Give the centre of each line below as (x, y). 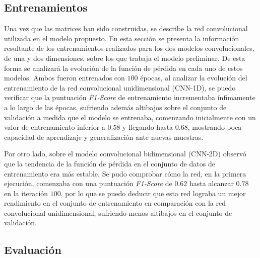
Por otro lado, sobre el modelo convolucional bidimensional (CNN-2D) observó (125, 154)
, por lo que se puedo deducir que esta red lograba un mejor (153, 193)
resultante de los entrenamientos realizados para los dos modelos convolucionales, (129, 48)
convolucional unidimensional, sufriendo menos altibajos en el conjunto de (118, 212)
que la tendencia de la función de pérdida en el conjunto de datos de (110, 163)
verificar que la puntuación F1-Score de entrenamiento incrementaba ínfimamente (130, 97)
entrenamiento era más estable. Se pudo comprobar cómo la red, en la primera (125, 173)
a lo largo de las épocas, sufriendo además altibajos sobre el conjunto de (115, 107)
